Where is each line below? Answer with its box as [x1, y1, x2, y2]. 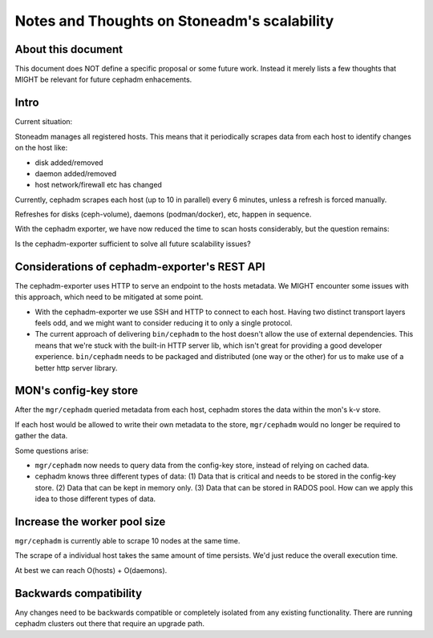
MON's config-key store [14, 384, 139, 398]
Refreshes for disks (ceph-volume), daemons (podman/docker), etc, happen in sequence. [14, 209, 312, 220]
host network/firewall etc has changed [34, 180, 162, 190]
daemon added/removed [34, 168, 117, 178]
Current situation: [14, 117, 73, 127]
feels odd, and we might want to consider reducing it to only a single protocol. [34, 317, 293, 328]
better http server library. [34, 363, 118, 373]
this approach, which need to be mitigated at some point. [14, 293, 204, 302]
